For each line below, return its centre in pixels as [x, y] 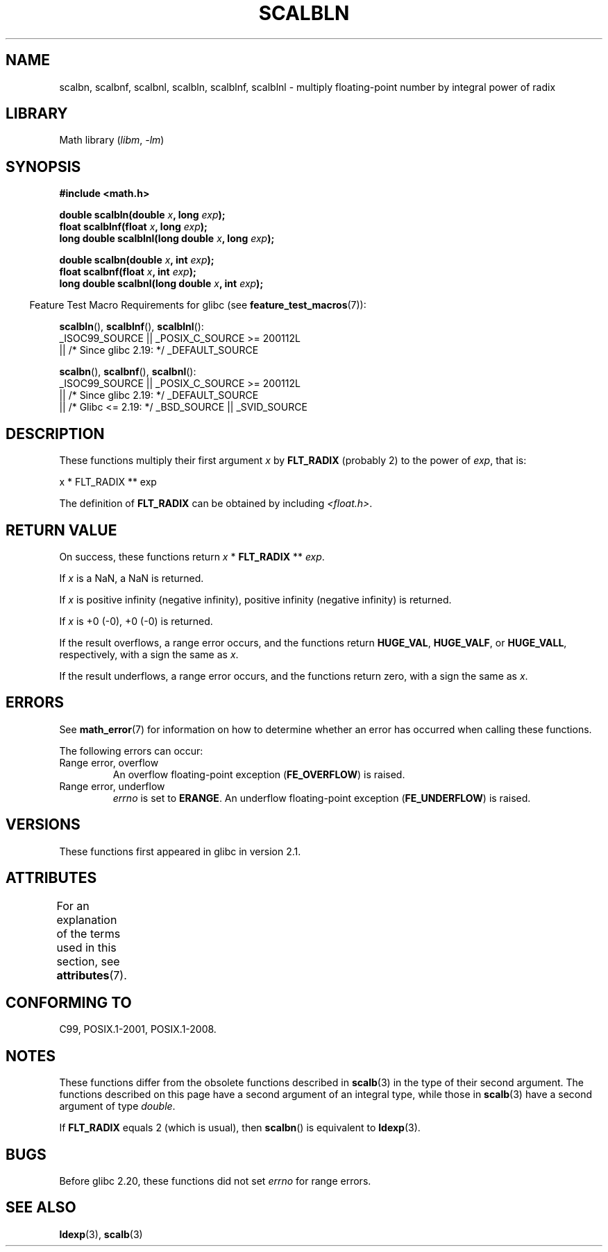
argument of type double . [117, 1106]
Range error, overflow [109, 762]
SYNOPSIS [43, 166]
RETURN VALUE [61, 530]
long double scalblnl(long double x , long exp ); [167, 239]
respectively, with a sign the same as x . [149, 654]
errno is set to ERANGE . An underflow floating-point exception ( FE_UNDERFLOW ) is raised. [322, 798]
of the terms [88, 933]
